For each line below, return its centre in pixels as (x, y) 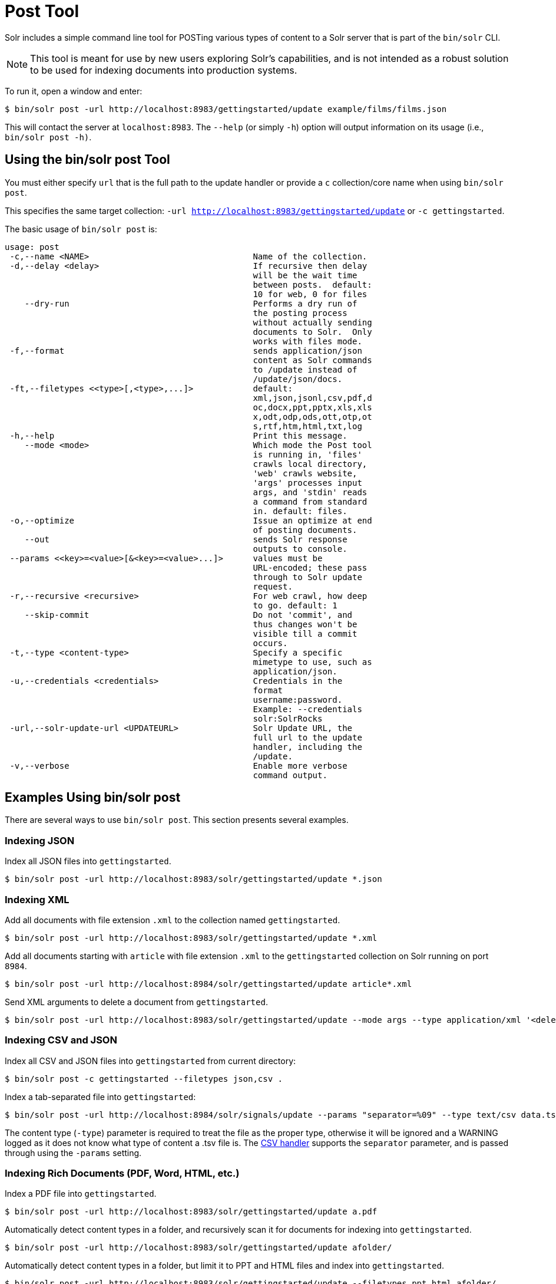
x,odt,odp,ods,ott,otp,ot (312, 417)
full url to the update (307, 737)
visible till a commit (305, 633)
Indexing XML (37, 899)
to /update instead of (305, 369)
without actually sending (312, 322)
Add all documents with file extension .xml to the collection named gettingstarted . (173, 920)
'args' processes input (307, 483)
